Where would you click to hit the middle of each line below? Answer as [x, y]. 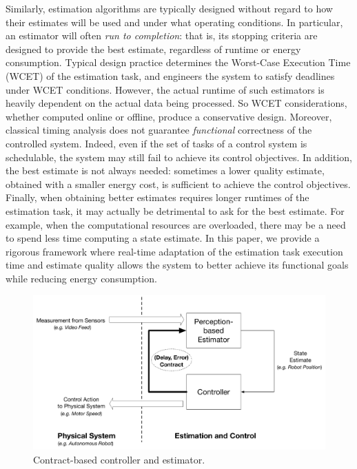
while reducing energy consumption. [81, 278]
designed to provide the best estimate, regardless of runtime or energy [153, 49]
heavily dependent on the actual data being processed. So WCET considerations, [176, 103]
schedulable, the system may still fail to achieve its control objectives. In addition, [179, 157]
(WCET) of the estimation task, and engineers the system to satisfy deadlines [170, 75]
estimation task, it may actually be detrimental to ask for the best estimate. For [175, 210]
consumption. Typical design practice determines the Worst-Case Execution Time [178, 62]
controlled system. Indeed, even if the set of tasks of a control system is [156, 143]
